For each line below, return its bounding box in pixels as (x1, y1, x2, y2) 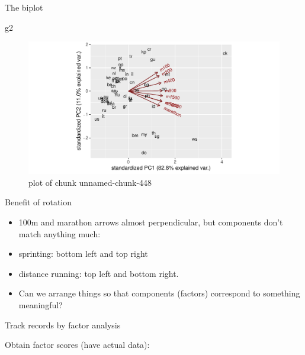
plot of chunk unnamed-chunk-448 (28, 176, 152, 188)
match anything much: (18, 227, 101, 240)
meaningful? (18, 298, 63, 311)
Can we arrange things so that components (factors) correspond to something (18, 287, 300, 299)
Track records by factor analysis (5, 318, 121, 331)
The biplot (5, 1, 43, 13)
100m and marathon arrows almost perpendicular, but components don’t (18, 215, 283, 228)
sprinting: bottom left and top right (18, 247, 148, 260)
